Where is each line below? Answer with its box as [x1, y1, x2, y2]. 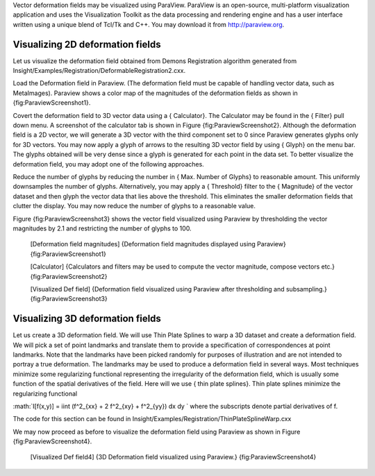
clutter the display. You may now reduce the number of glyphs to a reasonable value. [12, 202, 256, 210]
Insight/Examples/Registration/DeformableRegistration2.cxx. [12, 67, 186, 75]
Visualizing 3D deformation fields [12, 313, 161, 325]
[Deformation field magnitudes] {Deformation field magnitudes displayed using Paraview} [30, 240, 286, 248]
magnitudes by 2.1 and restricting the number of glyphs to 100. [12, 224, 192, 232]
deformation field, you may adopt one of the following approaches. [12, 160, 204, 168]
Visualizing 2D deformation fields [12, 38, 161, 50]
